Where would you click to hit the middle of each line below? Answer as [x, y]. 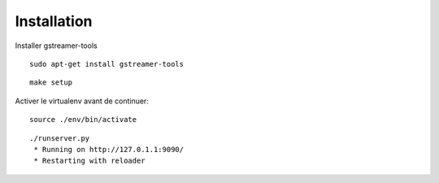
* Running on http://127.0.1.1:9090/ [109, 149]
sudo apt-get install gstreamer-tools [107, 64]
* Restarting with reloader [89, 161]
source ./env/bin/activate [83, 120]
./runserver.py [60, 138]
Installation [54, 21]
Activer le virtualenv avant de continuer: [82, 101]
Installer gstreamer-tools [56, 46]
